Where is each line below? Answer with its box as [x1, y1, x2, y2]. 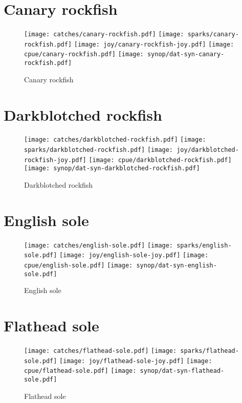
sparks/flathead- [180, 347, 239, 355]
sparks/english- [177, 241, 232, 249]
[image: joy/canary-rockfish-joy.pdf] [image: [74, 40, 234, 48]
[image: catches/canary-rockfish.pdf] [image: [24, 31, 184, 38]
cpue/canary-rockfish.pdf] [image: [24, 51, 144, 58]
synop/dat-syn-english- [136, 262, 217, 270]
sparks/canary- [187, 31, 239, 38]
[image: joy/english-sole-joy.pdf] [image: [59, 252, 209, 259]
